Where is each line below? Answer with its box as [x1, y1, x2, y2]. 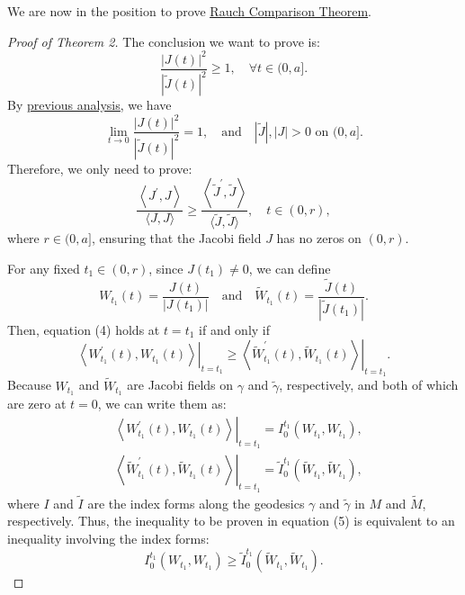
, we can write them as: [97, 394, 227, 413]
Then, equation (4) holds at [7, 320, 160, 338]
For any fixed [7, 258, 80, 277]
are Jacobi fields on [127, 375, 234, 394]
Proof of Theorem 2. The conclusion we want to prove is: [7, 32, 320, 50]
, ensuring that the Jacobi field [91, 229, 262, 248]
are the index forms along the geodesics [87, 493, 305, 512]
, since [148, 258, 183, 277]
